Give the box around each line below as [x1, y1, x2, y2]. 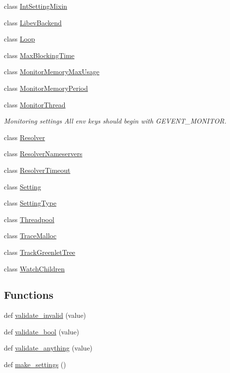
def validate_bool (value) [4, 326, 79, 336]
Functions [4, 287, 53, 302]
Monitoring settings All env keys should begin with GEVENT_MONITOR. [4, 116, 227, 126]
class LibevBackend [4, 17, 62, 27]
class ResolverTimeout [4, 165, 71, 175]
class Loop [4, 34, 35, 44]
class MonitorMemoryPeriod [4, 83, 88, 93]
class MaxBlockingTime [4, 50, 75, 60]
